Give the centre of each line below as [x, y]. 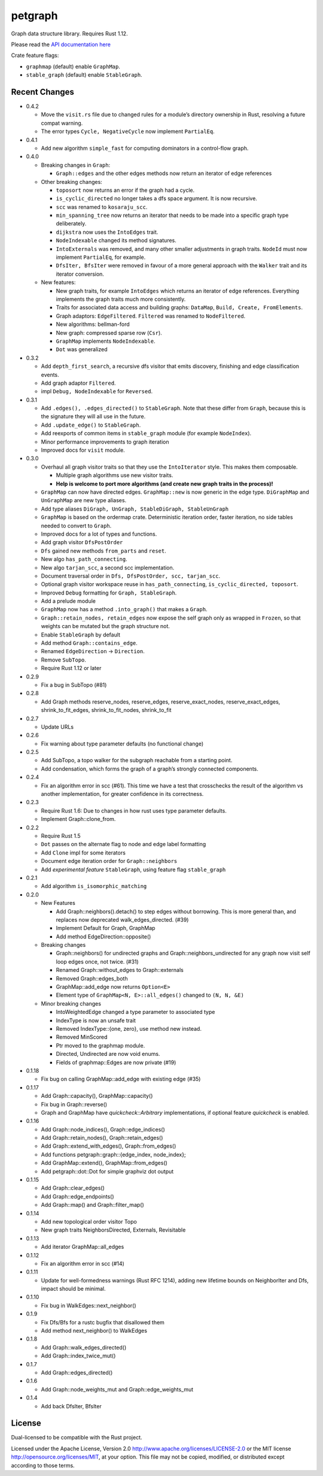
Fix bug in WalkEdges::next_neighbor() [89, 1305]
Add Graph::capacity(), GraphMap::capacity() [97, 1096]
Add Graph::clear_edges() [73, 1188]
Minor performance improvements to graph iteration [105, 442]
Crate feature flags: [35, 55]
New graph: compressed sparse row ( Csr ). [109, 333]
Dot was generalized [82, 349]
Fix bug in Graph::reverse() [74, 1104]
